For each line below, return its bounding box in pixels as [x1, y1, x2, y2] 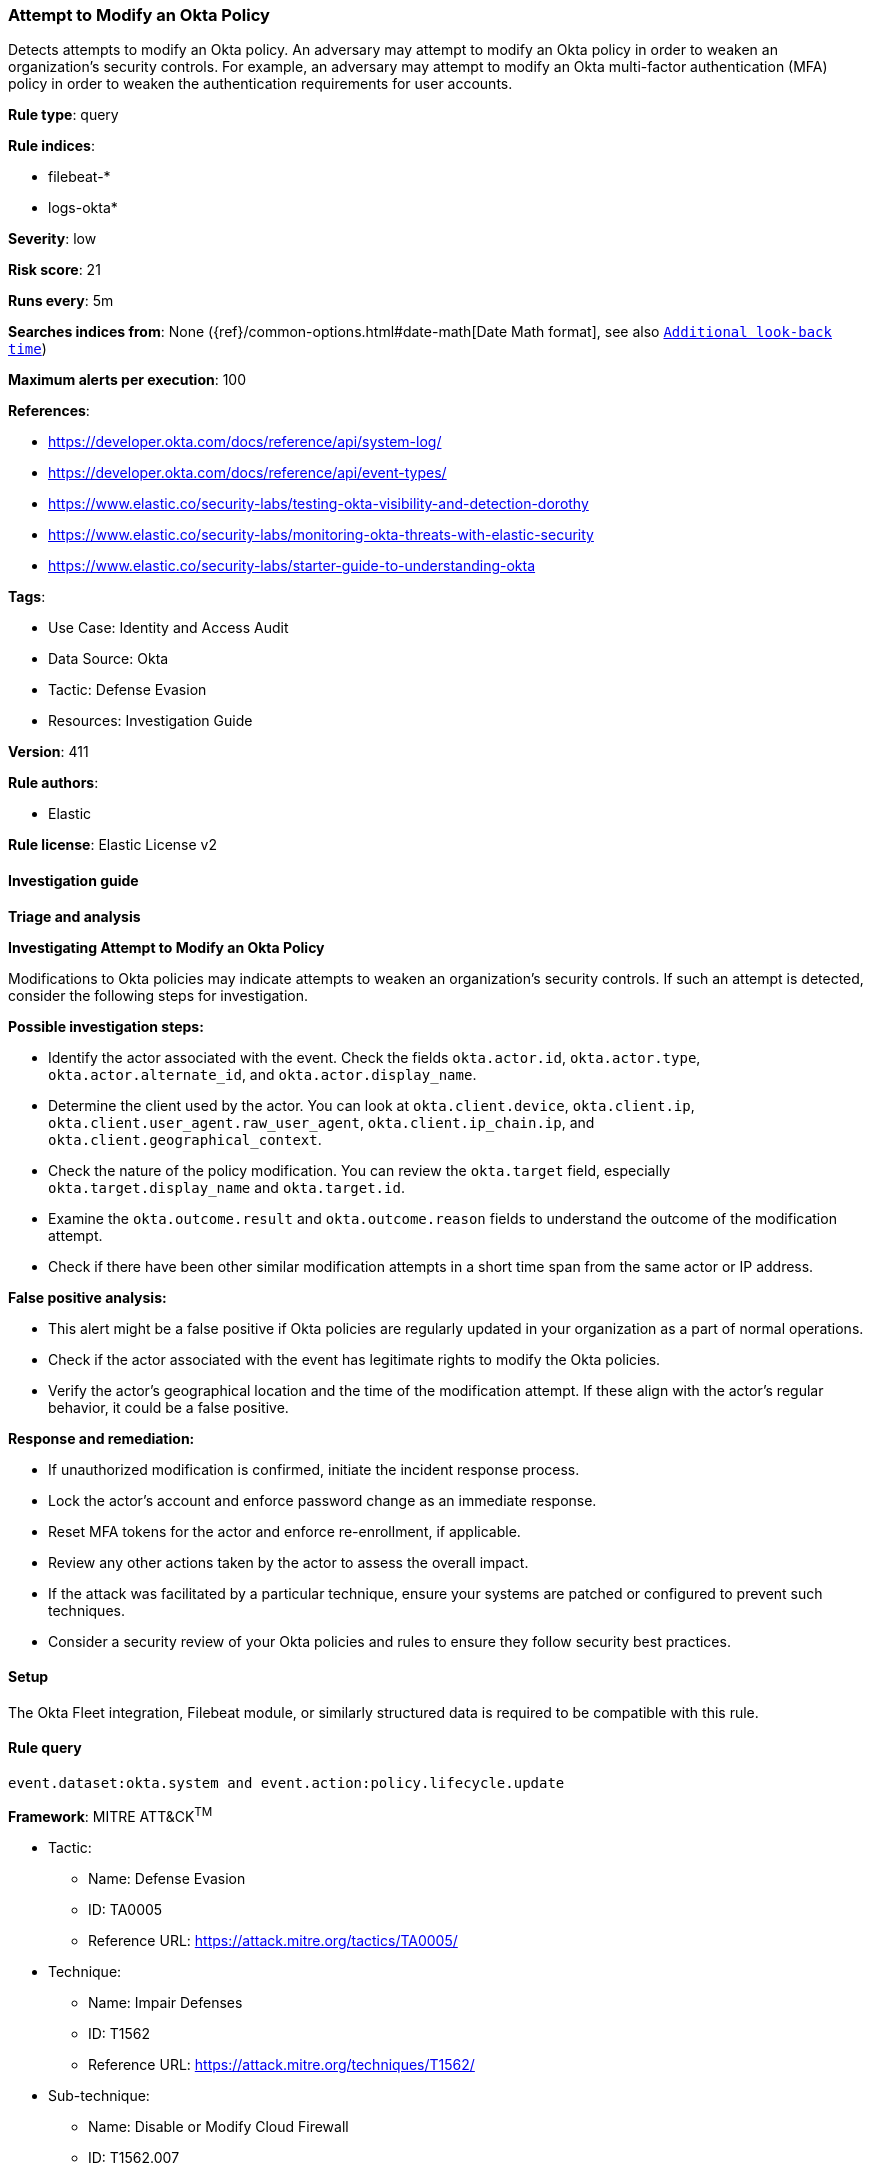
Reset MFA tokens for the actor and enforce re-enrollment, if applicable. [48, 1522, 521, 1540]
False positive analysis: [8, 1288, 167, 1306]
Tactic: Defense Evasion [48, 681, 207, 699]
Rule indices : [8, 137, 95, 155]
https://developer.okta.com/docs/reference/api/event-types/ [48, 464, 447, 482]
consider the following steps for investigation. [8, 986, 309, 1004]
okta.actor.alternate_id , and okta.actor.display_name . [48, 1065, 477, 1083]
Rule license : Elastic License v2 [8, 836, 217, 854]
